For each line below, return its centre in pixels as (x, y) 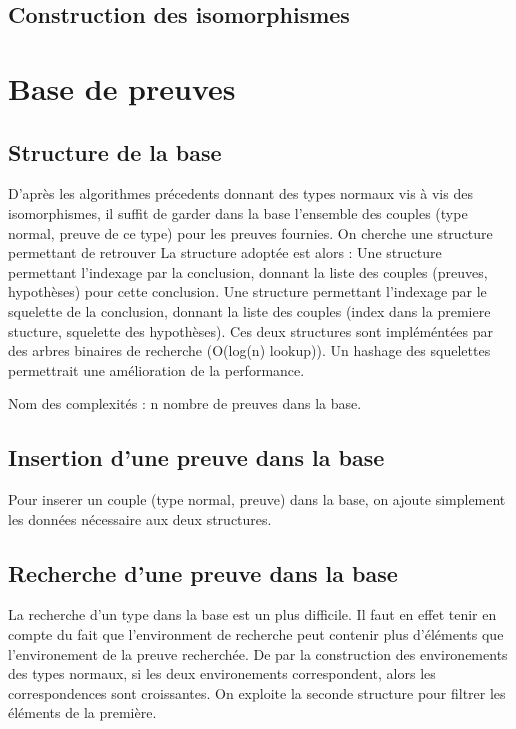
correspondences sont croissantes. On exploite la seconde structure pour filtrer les (257, 692)
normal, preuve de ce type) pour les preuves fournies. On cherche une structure (250, 232)
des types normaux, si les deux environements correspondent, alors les (222, 673)
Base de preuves (122, 87)
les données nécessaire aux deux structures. (140, 518)
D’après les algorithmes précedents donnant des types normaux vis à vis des (240, 193)
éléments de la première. (82, 712)
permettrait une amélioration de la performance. (156, 369)
